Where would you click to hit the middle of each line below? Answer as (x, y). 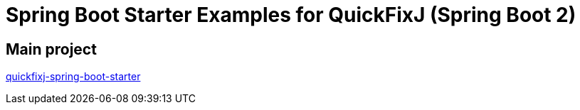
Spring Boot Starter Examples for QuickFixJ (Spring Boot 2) (291, 15)
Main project (51, 49)
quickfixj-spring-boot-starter (73, 77)
